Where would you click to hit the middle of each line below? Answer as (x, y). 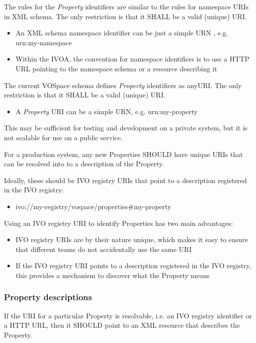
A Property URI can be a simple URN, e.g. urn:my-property (107, 111)
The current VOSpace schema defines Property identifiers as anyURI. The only (123, 85)
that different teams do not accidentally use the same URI (104, 249)
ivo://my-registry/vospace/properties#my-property (93, 206)
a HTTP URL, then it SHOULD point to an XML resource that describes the (122, 325)
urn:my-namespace (44, 42)
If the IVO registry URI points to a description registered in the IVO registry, (133, 265)
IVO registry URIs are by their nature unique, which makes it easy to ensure (132, 239)
